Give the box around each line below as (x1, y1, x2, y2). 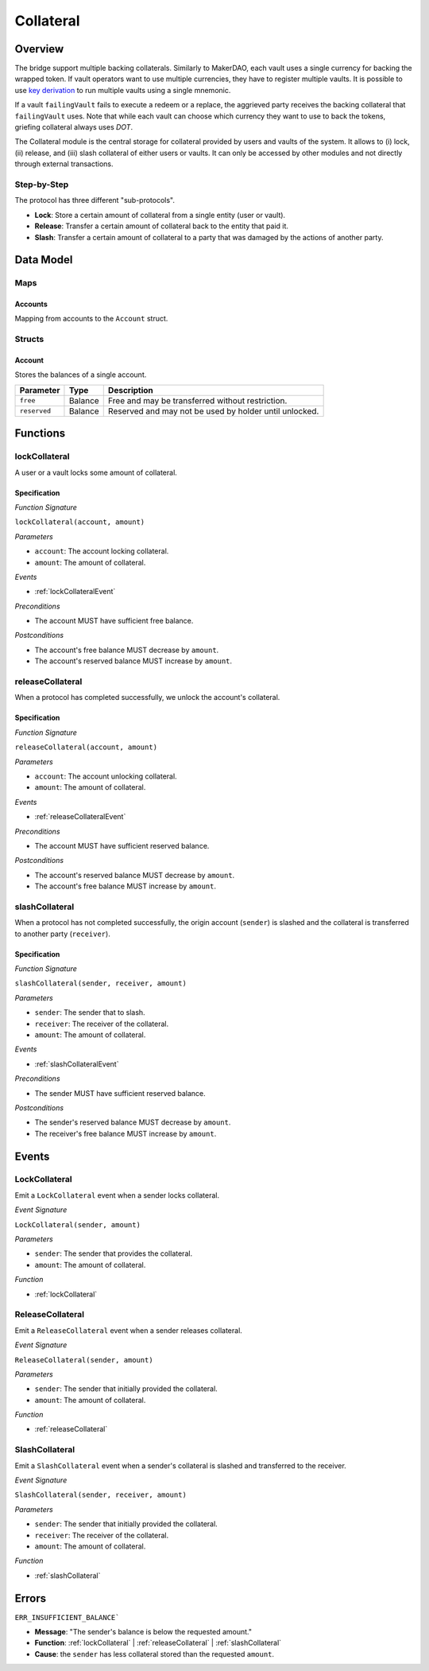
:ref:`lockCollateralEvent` (34, 587, 116, 597)
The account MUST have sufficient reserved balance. (34, 841, 210, 850)
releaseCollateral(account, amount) (14, 743, 158, 752)
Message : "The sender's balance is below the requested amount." (34, 1627, 252, 1637)
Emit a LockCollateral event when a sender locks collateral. (14, 1190, 220, 1200)
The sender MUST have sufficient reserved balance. (34, 1088, 206, 1098)
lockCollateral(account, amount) (14, 518, 145, 527)
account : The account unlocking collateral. (34, 771, 178, 781)
